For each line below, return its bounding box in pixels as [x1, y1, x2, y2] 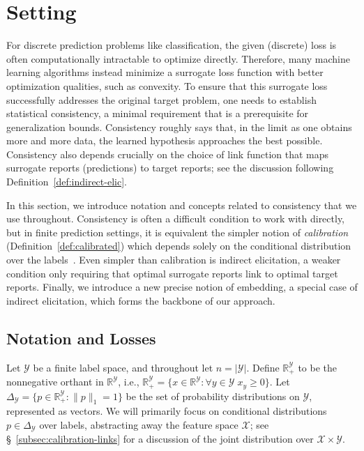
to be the [298, 360, 337, 374]
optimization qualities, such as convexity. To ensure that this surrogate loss [6, 78, 328, 93]
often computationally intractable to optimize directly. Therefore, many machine [6, 51, 350, 66]
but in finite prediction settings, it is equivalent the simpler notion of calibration [6, 224, 349, 239]
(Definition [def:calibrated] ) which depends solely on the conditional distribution [6, 238, 351, 253]
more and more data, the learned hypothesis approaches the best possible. [6, 133, 323, 148]
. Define [246, 360, 280, 374]
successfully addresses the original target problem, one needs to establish [6, 92, 317, 107]
